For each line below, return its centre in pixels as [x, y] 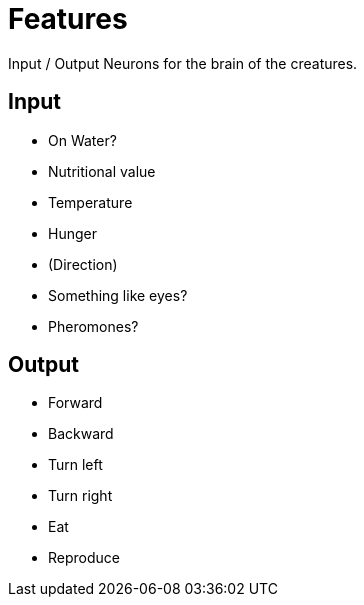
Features [68, 19]
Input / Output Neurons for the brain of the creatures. [183, 63]
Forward [75, 403]
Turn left [75, 465]
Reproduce [84, 558]
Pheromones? [93, 326]
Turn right [80, 496]
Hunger [72, 233]
